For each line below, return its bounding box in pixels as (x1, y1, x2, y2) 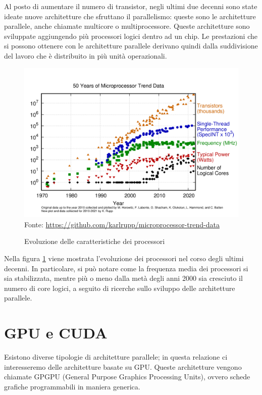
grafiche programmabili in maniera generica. (4, 381, 140, 391)
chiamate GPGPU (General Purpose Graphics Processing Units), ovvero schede (4, 371, 250, 382)
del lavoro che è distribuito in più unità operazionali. (4, 50, 167, 61)
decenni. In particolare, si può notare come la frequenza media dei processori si (4, 263, 248, 273)
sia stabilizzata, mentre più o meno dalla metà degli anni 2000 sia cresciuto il (4, 273, 243, 283)
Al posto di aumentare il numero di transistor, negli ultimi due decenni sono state (4, 1, 257, 11)
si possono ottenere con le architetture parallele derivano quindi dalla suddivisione (4, 40, 258, 51)
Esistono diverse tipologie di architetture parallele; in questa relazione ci (4, 352, 228, 362)
